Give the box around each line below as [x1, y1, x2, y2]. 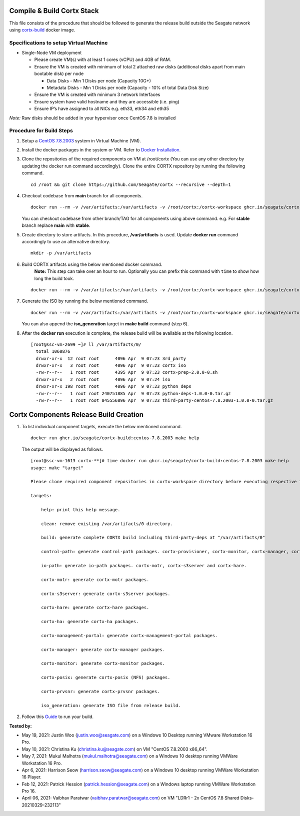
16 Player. [21, 774, 42, 780]
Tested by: [9, 723, 32, 729]
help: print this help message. [40, 507, 120, 512]
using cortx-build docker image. [9, 26, 75, 32]
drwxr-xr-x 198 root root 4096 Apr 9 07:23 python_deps [35, 384, 192, 389]
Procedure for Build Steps [9, 127, 73, 134]
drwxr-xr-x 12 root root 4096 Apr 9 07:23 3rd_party [35, 355, 186, 361]
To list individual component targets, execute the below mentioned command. [21, 423, 182, 429]
